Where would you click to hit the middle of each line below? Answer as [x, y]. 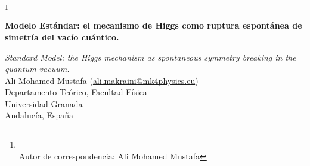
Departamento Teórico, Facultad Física [76, 92]
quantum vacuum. [37, 69]
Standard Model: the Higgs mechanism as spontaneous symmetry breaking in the [151, 57]
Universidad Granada [44, 103]
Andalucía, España [39, 115]
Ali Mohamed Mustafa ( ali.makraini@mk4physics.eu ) [102, 80]
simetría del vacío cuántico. [62, 37]
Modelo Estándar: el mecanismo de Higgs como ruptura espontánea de [154, 25]
